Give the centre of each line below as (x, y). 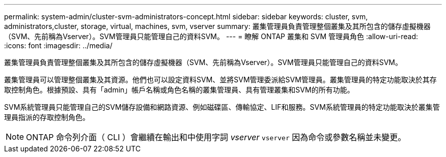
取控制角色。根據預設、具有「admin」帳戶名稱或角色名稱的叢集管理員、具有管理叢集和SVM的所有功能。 (179, 90)
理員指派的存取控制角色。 (47, 117)
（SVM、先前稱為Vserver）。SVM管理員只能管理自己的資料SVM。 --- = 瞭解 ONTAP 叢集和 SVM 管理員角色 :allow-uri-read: (211, 36)
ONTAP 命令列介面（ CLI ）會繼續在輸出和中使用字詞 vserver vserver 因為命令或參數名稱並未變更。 (216, 137)
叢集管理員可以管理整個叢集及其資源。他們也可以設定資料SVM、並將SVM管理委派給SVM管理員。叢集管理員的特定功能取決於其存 (220, 80)
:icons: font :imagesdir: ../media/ (58, 45)
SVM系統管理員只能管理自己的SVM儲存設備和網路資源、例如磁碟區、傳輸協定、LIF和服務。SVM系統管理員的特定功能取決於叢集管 (222, 107)
